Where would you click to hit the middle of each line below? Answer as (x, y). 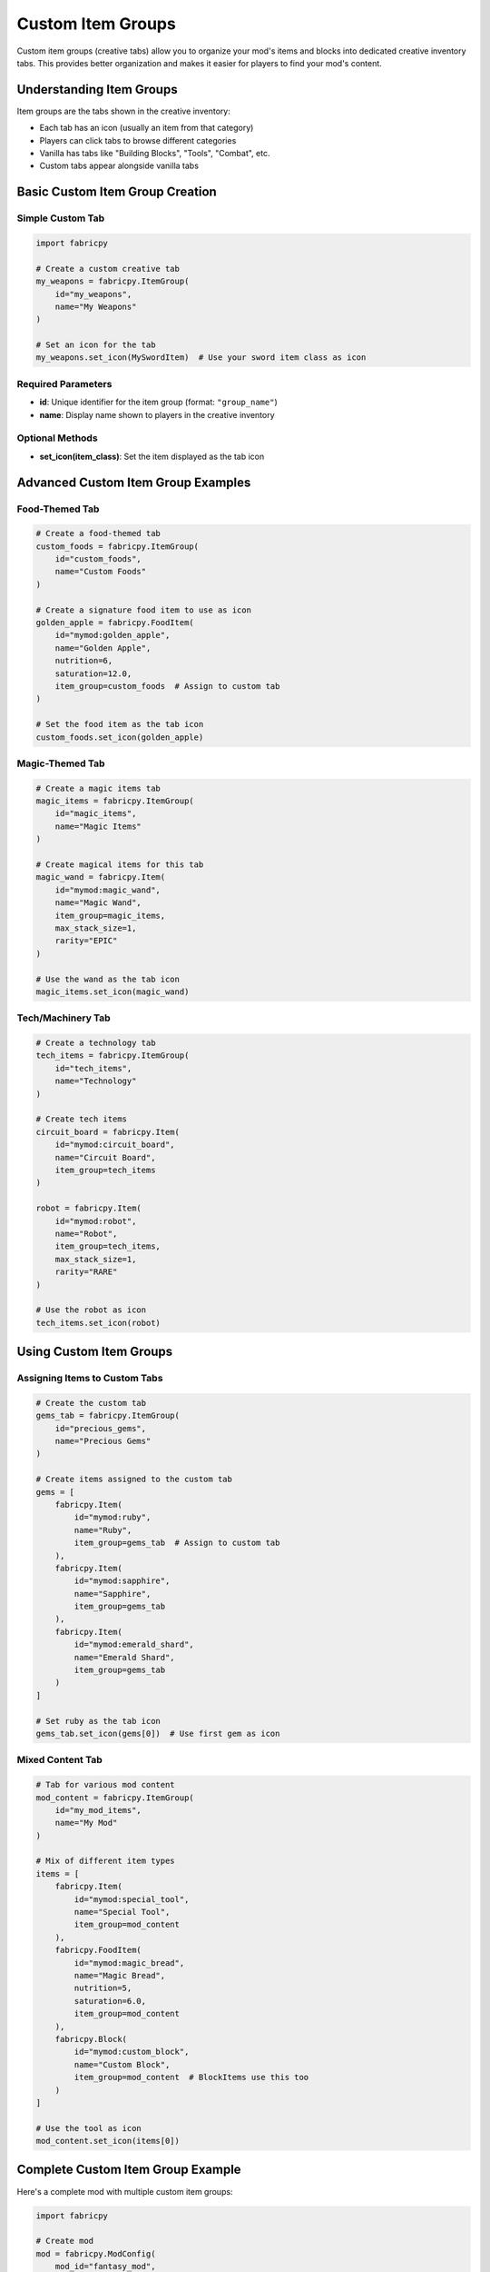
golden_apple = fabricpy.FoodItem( (115, 623)
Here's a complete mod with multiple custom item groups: (125, 2191)
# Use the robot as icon (91, 1310)
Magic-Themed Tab (61, 763)
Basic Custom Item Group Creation (117, 192)
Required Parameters (64, 384)
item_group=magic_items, (110, 915)
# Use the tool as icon (89, 2128)
